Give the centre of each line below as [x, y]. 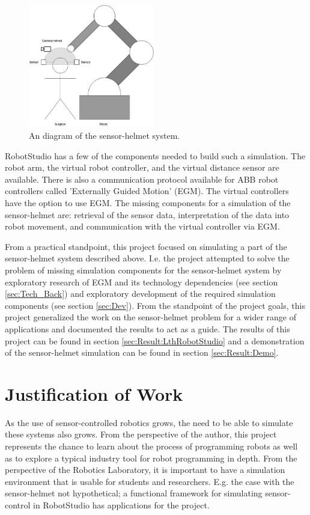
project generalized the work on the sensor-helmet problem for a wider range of [151, 317]
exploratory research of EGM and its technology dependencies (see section [141, 282]
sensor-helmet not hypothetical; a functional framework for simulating [134, 493]
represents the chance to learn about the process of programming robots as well [151, 446]
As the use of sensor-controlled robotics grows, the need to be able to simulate [149, 422]
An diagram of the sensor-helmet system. [105, 136]
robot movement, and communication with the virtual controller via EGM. [142, 226]
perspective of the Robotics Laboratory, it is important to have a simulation [145, 470]
